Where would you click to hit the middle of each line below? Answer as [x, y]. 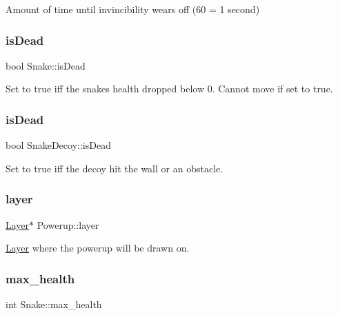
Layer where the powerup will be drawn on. [98, 248]
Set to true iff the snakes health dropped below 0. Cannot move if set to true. [169, 89]
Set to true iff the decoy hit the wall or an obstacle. [115, 168]
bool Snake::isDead [46, 65]
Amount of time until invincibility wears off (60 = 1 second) [133, 9]
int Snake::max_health [54, 304]
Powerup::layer [68, 224]
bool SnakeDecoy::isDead [58, 145]
